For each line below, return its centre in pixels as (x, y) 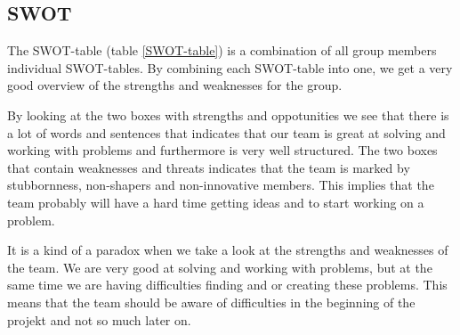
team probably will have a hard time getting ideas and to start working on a (216, 202)
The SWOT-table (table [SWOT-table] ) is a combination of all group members (222, 50)
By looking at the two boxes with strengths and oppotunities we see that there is (228, 114)
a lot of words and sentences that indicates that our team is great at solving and (226, 132)
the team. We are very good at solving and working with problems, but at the (220, 267)
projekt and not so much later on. (99, 319)
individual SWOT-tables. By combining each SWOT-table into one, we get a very (230, 67)
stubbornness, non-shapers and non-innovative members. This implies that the (221, 185)
